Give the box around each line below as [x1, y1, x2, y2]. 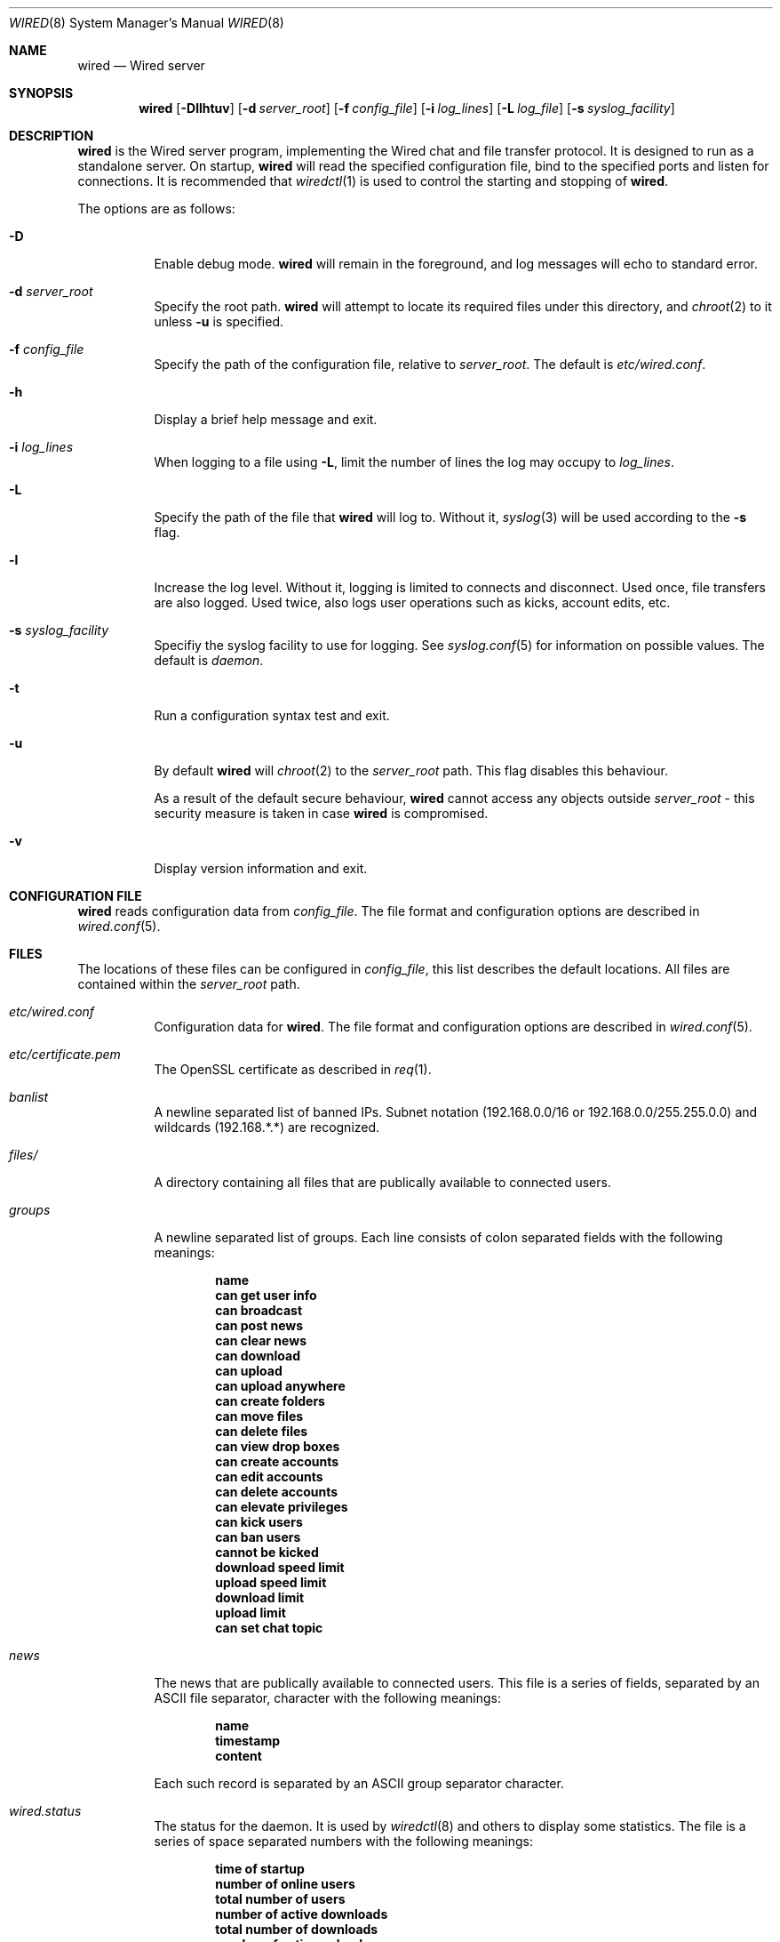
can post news [215, 1318, 304, 1333]
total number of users [215, 1891, 346, 1906]
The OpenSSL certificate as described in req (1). [154, 1062, 432, 1077]
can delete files [215, 1424, 308, 1439]
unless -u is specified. [154, 314, 283, 329]
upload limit [215, 1605, 286, 1620]
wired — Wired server [77, 58, 205, 73]
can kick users [215, 1514, 303, 1529]
